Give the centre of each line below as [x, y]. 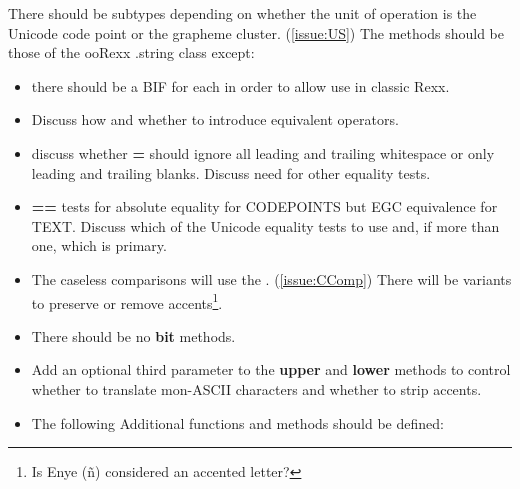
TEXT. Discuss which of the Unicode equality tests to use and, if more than [265, 225]
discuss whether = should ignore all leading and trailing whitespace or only [263, 152]
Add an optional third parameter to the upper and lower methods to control [271, 369]
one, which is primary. [99, 245]
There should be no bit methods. [133, 335]
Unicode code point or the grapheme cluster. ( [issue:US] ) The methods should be [256, 32]
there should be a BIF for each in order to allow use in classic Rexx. [240, 85]
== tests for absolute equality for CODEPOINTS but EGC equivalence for [264, 206]
